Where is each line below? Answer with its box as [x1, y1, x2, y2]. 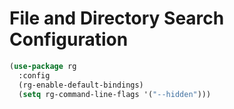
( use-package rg [9, 61, 77, 71]
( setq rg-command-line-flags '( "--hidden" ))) [18, 89, 212, 99]
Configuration [9, 28, 129, 51]
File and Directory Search [9, 7, 225, 30]
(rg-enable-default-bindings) [18, 80, 144, 90]
